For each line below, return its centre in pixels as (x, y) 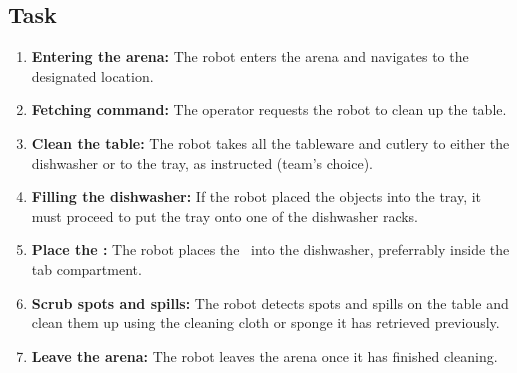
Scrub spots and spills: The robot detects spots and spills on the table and (270, 302)
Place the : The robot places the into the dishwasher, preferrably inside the (270, 249)
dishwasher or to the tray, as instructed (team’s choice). (202, 162)
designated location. (92, 75)
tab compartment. (86, 268)
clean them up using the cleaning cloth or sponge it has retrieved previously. (265, 322)
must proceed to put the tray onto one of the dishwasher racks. (225, 215)
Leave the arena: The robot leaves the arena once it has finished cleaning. (264, 355)
